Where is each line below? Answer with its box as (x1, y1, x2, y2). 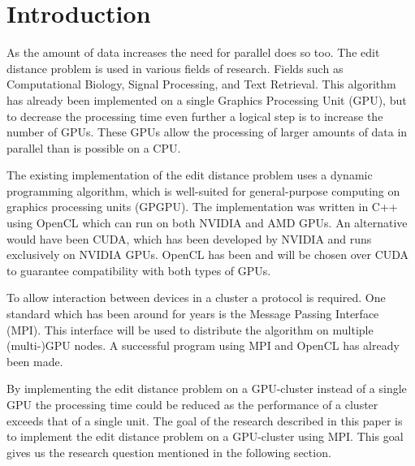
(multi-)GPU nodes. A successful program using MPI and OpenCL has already (6, 337, 400, 354)
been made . (6, 352, 63, 369)
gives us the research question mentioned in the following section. (6, 443, 331, 460)
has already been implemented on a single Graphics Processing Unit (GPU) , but (6, 91, 407, 108)
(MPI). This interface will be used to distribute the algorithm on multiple (6, 321, 374, 338)
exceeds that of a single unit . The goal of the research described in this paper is (6, 412, 403, 429)
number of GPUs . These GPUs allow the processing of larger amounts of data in (6, 123, 408, 140)
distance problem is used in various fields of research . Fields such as (6, 59, 344, 76)
